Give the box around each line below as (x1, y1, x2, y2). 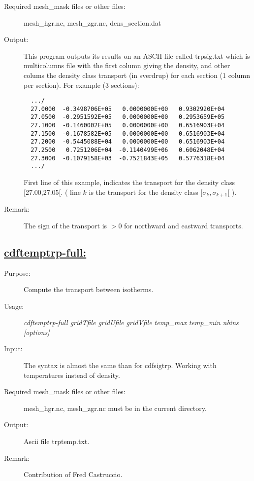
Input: (4, 343, 23, 354)
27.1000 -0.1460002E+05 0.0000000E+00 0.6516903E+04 (31, 122, 225, 129)
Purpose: (4, 267, 31, 278)
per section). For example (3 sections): (24, 79, 139, 90)
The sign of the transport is (24, 220, 107, 230)
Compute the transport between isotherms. (24, 284, 154, 295)
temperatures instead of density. (24, 370, 120, 380)
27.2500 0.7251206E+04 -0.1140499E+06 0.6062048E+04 (31, 147, 225, 154)
